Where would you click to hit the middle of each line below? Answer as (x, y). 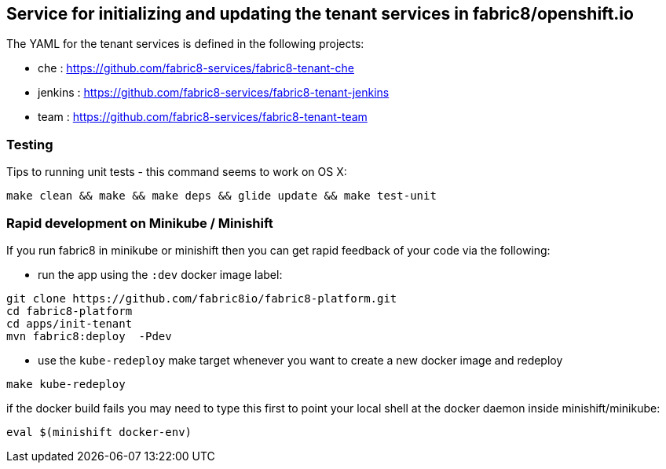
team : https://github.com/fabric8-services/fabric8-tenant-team (203, 117)
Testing (30, 144)
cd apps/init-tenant (70, 323)
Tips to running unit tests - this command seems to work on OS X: (177, 172)
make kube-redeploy (66, 384)
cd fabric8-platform (70, 311)
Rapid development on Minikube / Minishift (140, 223)
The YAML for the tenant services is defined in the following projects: (185, 44)
